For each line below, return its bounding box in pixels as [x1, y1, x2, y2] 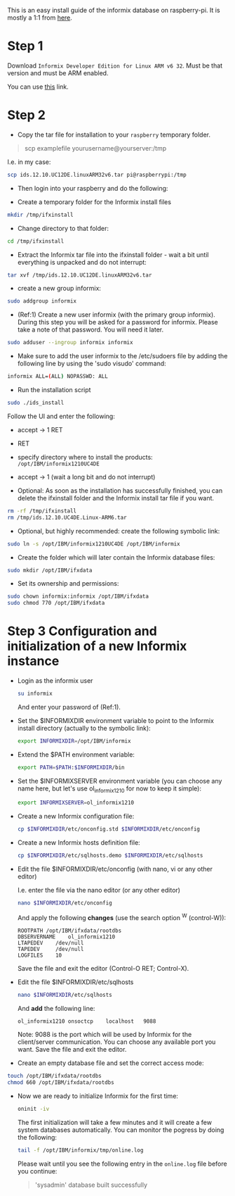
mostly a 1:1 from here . [7, 13, 72, 22]
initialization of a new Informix [7, 638, 187, 654]
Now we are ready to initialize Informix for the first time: [17, 1092, 179, 1100]
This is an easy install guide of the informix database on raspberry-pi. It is [7, 6, 220, 14]
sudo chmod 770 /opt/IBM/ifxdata [7, 600, 105, 607]
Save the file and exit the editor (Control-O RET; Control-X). [17, 964, 189, 972]
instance [7, 653, 60, 669]
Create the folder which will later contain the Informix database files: [17, 553, 215, 562]
